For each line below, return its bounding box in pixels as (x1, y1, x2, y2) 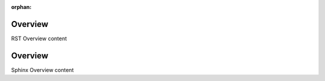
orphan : (11, 4, 32, 10)
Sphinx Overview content (11, 66, 74, 73)
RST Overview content (11, 35, 67, 42)
